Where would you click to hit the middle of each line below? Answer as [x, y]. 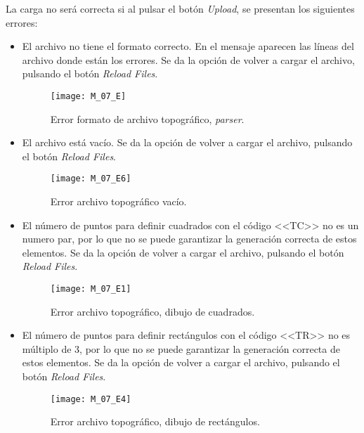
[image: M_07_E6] [91, 179]
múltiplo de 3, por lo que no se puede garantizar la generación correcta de [181, 348]
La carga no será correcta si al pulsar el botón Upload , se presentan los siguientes [180, 8]
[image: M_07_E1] [91, 289]
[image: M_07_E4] [91, 399]
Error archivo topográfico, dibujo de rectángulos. [155, 421]
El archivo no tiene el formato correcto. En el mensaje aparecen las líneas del [188, 46]
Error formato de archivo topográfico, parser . [147, 118]
